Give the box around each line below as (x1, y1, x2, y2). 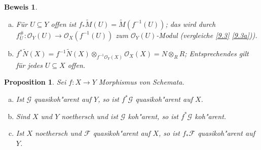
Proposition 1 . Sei (4, 77, 66, 87)
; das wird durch (165, 18, 216, 29)
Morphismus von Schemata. (98, 77, 184, 87)
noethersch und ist (61, 110, 118, 121)
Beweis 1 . (4, 2, 38, 12)
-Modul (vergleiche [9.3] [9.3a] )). (156, 29, 257, 40)
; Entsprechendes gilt (184, 48, 249, 59)
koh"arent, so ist (128, 110, 178, 121)
